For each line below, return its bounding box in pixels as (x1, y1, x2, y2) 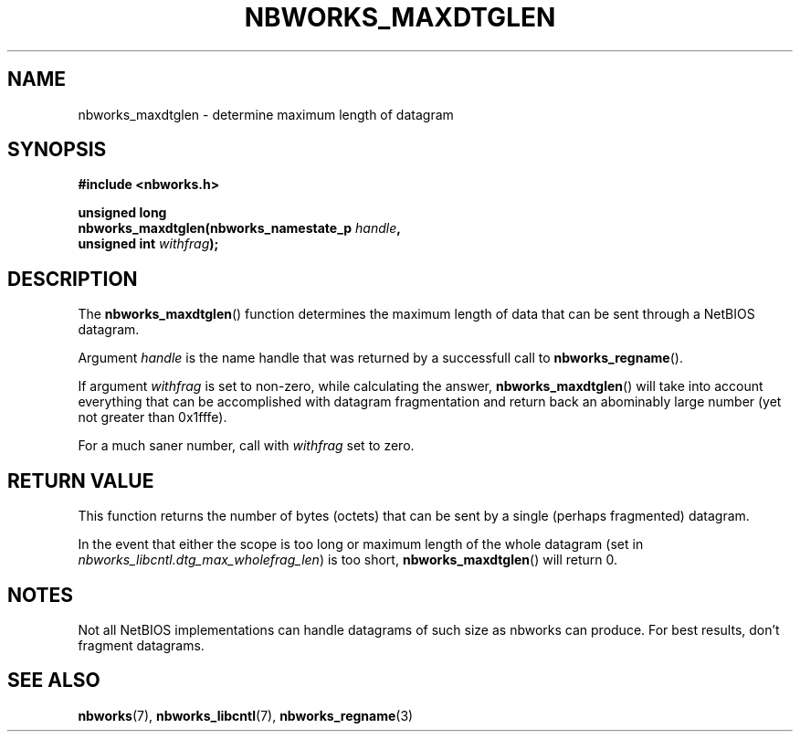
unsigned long (78, 205, 167, 221)
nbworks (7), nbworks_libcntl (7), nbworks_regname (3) (78, 707, 414, 723)
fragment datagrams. (78, 637, 205, 653)
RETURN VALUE (7, 469, 154, 492)
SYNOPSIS (7, 138, 107, 162)
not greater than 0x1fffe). (78, 409, 227, 426)
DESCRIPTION (7, 267, 138, 290)
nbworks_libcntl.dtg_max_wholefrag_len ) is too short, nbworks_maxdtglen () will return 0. (78, 552, 618, 568)
